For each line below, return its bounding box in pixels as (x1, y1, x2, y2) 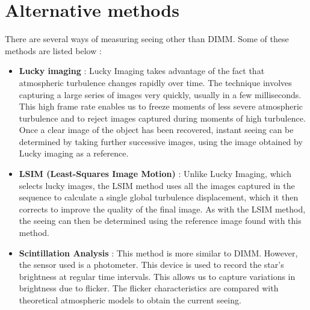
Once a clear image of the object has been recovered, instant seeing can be (19, 123, 294, 136)
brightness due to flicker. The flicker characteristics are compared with (19, 282, 279, 294)
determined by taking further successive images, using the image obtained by (19, 135, 303, 147)
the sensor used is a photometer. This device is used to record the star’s (19, 258, 284, 271)
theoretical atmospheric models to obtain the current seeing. (19, 294, 241, 306)
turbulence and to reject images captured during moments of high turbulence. (19, 111, 306, 124)
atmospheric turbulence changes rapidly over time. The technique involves (19, 76, 292, 88)
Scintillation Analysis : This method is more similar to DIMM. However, (19, 246, 298, 259)
